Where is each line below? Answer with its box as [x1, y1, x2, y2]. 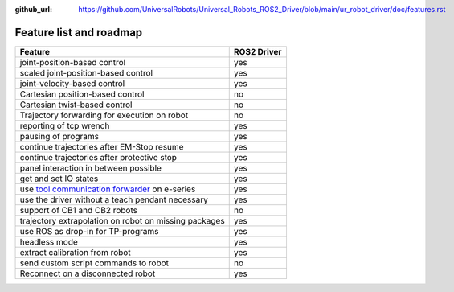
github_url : [14, 5, 52, 14]
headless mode [19, 236, 78, 247]
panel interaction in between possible [19, 162, 162, 173]
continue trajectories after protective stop [19, 151, 177, 162]
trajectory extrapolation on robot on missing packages [19, 215, 225, 226]
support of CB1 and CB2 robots [19, 204, 138, 216]
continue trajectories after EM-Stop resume [19, 141, 184, 152]
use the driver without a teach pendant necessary [19, 194, 208, 205]
